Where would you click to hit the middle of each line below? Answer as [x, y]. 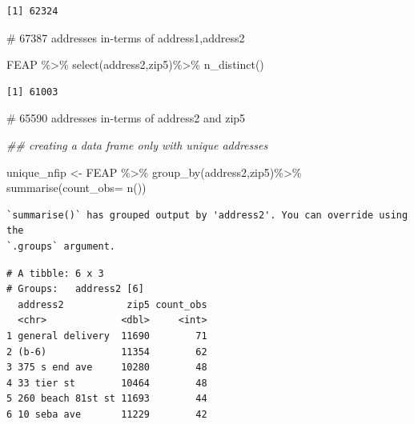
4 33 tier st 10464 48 [107, 383]
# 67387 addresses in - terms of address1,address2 [126, 37]
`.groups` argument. [61, 246]
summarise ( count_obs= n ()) [76, 188]
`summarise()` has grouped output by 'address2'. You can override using [207, 215]
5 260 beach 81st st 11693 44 [107, 399]
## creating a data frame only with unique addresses [137, 144]
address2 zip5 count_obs [113, 304]
